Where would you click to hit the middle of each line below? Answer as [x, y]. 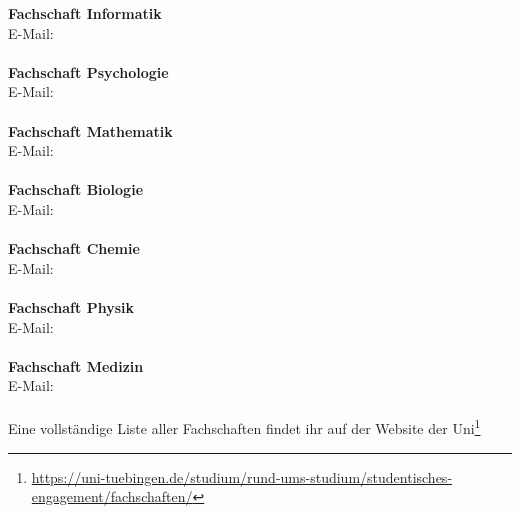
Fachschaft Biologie [76, 189]
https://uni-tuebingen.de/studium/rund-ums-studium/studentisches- [242, 476]
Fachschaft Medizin [76, 365]
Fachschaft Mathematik [90, 130]
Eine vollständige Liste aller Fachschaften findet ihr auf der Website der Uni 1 [244, 427]
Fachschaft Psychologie [88, 71]
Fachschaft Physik [71, 306]
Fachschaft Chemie [74, 248]
